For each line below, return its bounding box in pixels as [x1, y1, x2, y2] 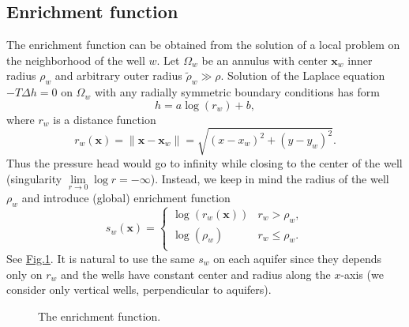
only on [6, 265, 43, 282]
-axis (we [340, 265, 384, 282]
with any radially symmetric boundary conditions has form [94, 84, 380, 100]
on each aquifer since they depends [213, 250, 382, 266]
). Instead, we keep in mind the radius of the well [150, 170, 389, 186]
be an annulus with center [201, 51, 328, 68]
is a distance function [53, 111, 156, 127]
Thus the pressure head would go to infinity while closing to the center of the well [6, 154, 403, 171]
